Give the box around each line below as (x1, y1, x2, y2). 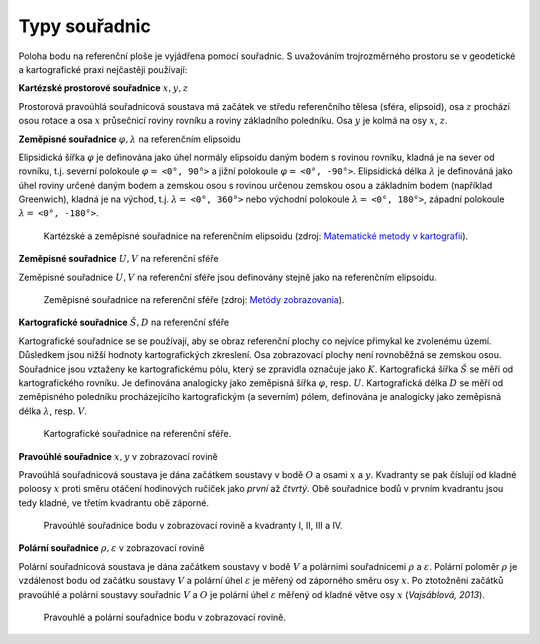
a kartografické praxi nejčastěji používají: (18, 63, 188, 75)
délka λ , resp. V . (18, 405, 88, 417)
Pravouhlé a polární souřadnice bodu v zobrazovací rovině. (43, 611, 287, 624)
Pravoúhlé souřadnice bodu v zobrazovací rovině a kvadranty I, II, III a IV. (43, 520, 344, 532)
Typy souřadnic (18, 15, 152, 37)
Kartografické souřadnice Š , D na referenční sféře (18, 316, 230, 329)
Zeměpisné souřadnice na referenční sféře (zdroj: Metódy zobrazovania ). (43, 294, 345, 306)
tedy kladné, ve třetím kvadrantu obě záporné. (18, 496, 210, 509)
